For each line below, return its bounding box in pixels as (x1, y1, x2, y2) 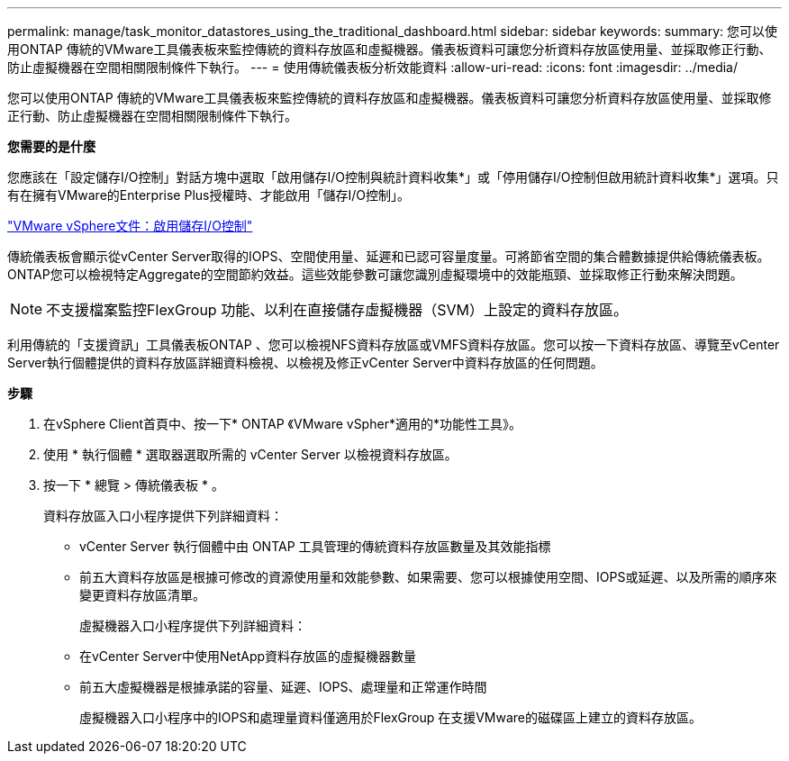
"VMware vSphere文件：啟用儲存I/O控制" (7, 218, 253, 233)
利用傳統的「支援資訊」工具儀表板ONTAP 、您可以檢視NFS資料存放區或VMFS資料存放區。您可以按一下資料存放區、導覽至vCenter (7, 337, 780, 352)
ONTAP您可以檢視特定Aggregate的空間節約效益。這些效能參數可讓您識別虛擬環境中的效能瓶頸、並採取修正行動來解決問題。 (7, 267, 743, 282)
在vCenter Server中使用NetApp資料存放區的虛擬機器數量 (79, 648, 417, 664)
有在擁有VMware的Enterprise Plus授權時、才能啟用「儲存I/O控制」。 (7, 187, 410, 203)
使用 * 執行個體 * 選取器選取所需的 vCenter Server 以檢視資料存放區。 (43, 447, 458, 462)
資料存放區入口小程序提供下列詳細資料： (43, 508, 283, 523)
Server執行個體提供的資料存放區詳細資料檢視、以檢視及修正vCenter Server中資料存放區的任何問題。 (7, 355, 603, 370)
